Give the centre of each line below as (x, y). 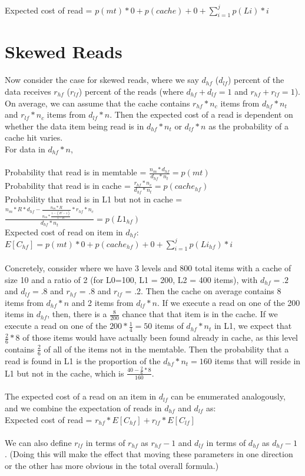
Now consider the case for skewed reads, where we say (102, 80)
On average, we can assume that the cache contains (97, 103)
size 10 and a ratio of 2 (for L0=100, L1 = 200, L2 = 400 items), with (131, 279)
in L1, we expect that (253, 326)
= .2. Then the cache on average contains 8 (203, 291)
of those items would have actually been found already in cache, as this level (160, 337)
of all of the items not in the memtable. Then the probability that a (166, 349)
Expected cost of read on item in (64, 232)
